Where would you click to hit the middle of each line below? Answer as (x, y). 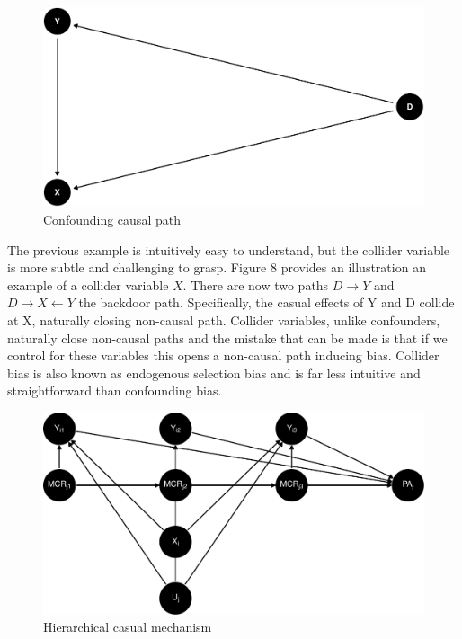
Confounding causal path (112, 219)
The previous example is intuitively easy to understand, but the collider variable (229, 249)
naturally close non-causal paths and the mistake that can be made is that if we (227, 337)
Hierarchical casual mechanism (128, 627)
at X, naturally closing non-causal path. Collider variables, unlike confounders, (224, 319)
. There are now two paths (256, 284)
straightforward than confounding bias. (115, 390)
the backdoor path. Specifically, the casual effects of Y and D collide (267, 302)
